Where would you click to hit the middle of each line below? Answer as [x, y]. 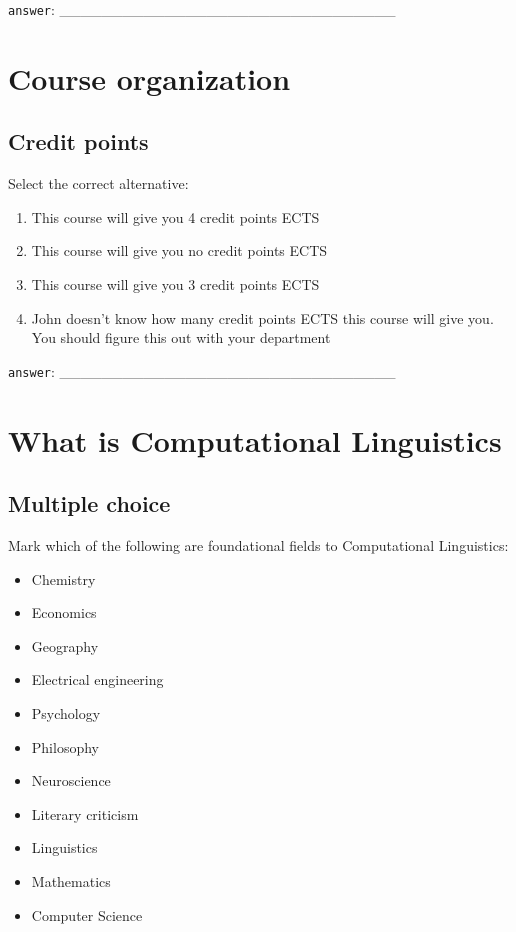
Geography [65, 645]
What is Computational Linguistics [255, 439]
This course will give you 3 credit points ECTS [175, 284]
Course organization [149, 77]
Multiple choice [89, 503]
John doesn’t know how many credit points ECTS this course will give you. [262, 317]
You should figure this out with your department [181, 337]
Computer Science [87, 914]
